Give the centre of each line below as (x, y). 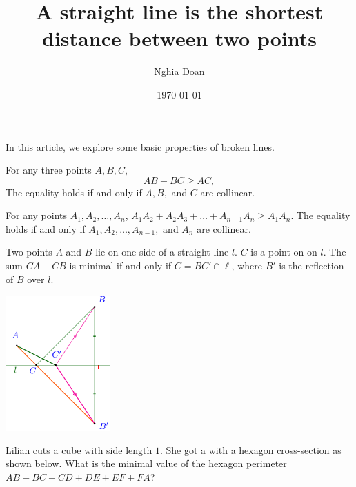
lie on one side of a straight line (162, 252)
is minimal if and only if (120, 266)
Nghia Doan (179, 71)
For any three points (49, 170)
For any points (36, 215)
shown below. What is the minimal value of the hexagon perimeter (146, 463)
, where (247, 266)
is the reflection (311, 266)
